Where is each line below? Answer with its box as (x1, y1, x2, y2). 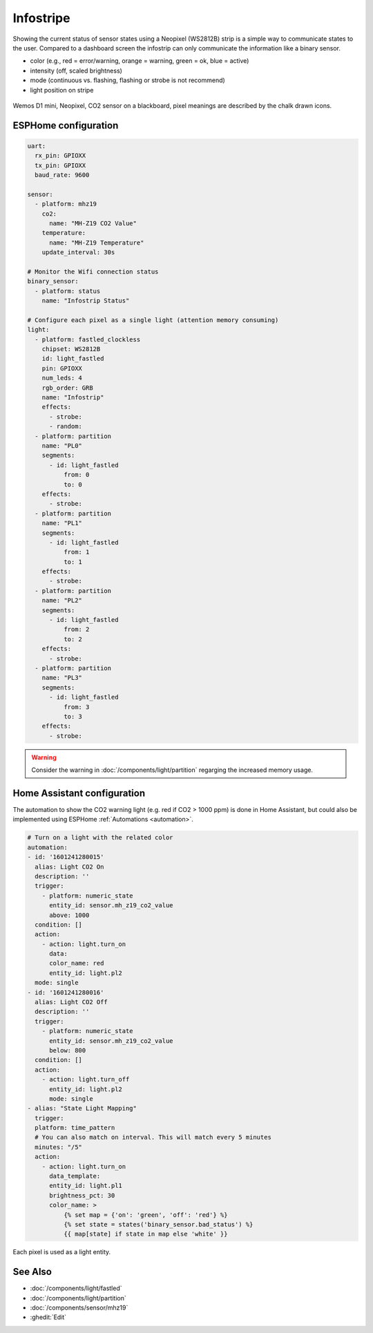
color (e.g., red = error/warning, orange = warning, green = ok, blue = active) (30, 57, 249, 65)
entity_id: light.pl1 (49, 1182, 122, 1190)
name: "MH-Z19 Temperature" (49, 238, 144, 247)
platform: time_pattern (35, 1124, 115, 1132)
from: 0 (63, 471, 90, 479)
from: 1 (63, 548, 90, 556)
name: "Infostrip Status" (41, 297, 130, 305)
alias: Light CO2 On (35, 862, 104, 871)
